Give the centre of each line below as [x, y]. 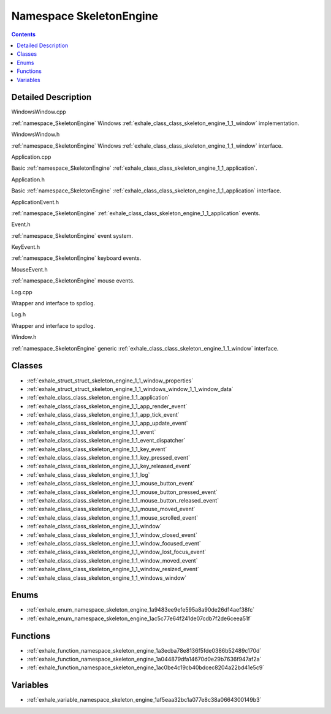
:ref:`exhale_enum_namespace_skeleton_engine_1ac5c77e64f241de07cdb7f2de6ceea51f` [139, 618]
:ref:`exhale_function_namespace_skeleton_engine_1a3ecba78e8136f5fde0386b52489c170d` [144, 650]
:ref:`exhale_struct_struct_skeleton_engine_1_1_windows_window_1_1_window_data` [130, 389]
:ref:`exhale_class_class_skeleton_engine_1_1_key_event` [97, 449]
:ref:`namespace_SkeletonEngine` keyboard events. [76, 258]
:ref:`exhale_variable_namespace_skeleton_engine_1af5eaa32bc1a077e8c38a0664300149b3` [144, 700]
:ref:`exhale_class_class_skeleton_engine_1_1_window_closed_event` [112, 535]
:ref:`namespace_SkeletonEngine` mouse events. [73, 281]
